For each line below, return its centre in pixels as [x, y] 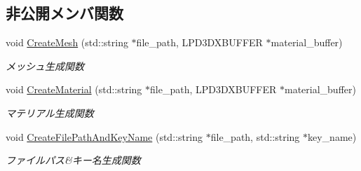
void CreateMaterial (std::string [74, 89]
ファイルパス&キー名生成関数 [73, 160]
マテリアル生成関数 [50, 112]
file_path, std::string [255, 136]
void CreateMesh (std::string [67, 42]
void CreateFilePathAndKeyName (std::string [104, 136]
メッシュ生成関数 [45, 66]
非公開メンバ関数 [64, 13]
